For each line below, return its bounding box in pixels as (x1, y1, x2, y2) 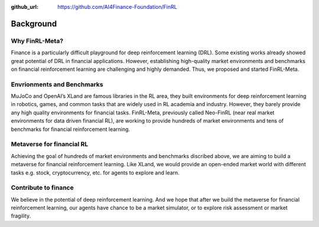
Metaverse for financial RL (11, 140, 89, 149)
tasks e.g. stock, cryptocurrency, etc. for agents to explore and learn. (11, 169, 180, 176)
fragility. (11, 212, 31, 219)
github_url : (11, 4, 38, 10)
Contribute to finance (11, 183, 74, 192)
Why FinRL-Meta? (11, 37, 64, 45)
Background (11, 18, 57, 29)
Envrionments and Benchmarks (11, 80, 103, 88)
